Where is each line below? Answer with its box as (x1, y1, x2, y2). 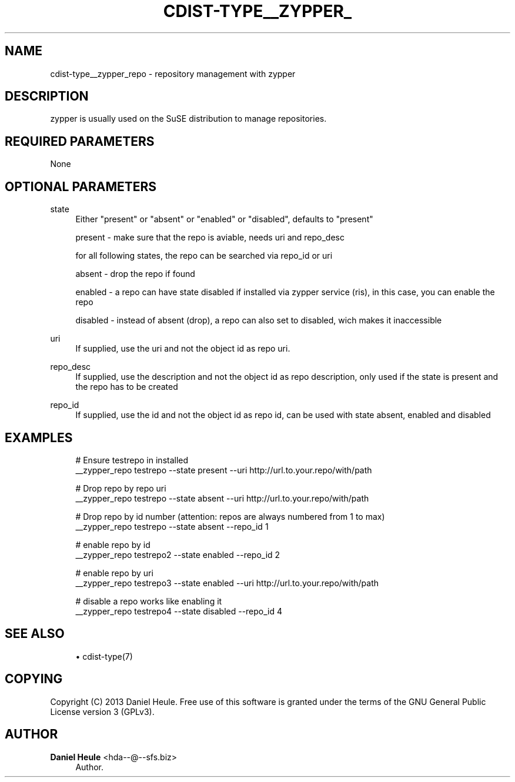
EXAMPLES (5, 430, 73, 445)
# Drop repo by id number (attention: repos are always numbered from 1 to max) (75, 511, 385, 522)
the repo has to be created (75, 382, 178, 392)
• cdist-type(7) (75, 651, 133, 661)
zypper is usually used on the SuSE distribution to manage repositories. (50, 113, 327, 124)
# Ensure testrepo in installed (75, 455, 189, 465)
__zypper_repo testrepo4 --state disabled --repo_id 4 (75, 606, 283, 616)
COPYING (5, 671, 63, 687)
